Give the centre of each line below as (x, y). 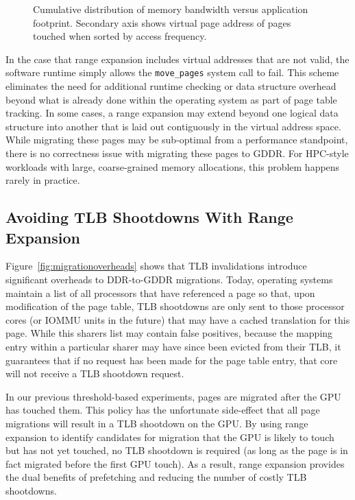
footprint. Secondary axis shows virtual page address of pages (162, 22)
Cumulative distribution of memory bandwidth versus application (171, 9)
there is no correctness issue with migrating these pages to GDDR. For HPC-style (177, 153)
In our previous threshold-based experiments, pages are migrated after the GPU (173, 396)
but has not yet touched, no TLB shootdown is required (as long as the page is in (177, 450)
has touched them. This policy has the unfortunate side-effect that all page (163, 410)
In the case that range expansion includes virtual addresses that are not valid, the (177, 59)
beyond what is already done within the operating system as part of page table (171, 99)
